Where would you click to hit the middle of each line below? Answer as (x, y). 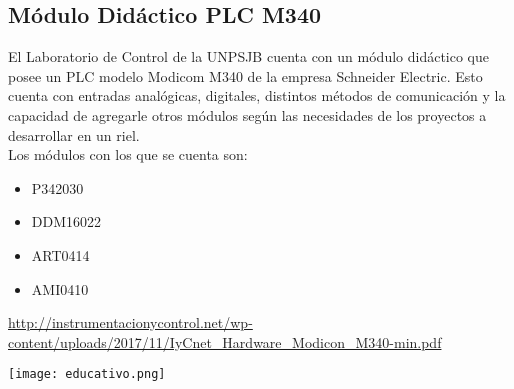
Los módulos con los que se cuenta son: (128, 154)
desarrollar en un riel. (74, 134)
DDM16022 (66, 221)
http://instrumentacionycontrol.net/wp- (130, 322)
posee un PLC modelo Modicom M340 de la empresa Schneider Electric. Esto (245, 75)
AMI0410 (60, 288)
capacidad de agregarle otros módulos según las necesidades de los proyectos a (247, 114)
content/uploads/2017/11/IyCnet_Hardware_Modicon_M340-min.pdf (225, 341)
